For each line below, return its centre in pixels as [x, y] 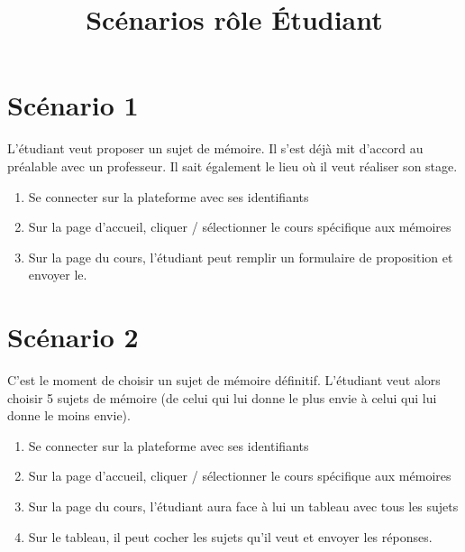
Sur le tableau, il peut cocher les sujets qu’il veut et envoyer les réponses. [230, 536]
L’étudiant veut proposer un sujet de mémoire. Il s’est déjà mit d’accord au [215, 148]
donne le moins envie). [69, 415]
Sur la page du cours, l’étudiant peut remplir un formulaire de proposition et [241, 257]
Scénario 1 [73, 105]
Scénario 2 [73, 337]
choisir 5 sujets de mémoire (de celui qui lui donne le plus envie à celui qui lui [222, 397]
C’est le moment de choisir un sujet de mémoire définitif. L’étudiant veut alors [224, 380]
